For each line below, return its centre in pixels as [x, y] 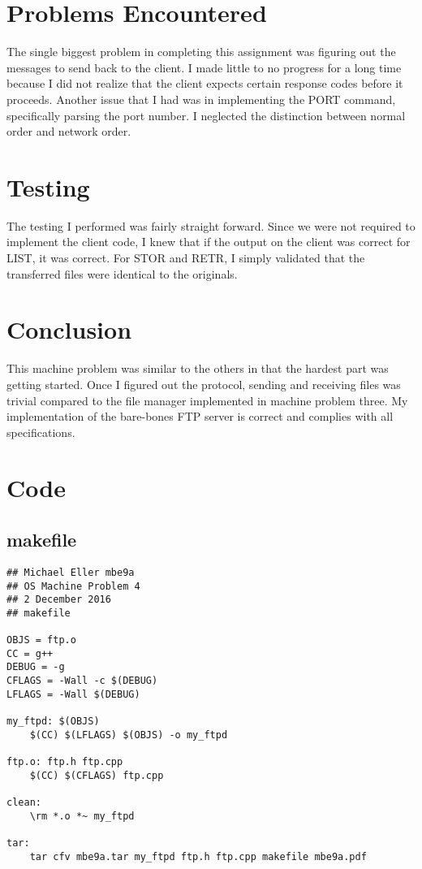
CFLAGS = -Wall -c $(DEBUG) [82, 681]
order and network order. [69, 131]
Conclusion [69, 329]
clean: [24, 803]
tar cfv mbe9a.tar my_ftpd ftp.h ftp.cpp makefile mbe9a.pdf [198, 856]
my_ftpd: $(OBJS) [53, 722]
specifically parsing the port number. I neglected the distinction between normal [206, 115]
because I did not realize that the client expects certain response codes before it [205, 83]
